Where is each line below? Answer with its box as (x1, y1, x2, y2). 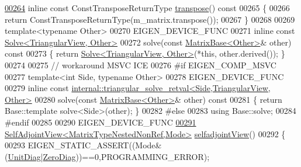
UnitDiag (8, 150, 41, 162)
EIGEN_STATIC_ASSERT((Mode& (27, 139, 162, 151)
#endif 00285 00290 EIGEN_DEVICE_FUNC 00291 (5, 116, 196, 128)
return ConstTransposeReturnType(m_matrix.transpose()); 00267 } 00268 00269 (5, 13, 295, 25)
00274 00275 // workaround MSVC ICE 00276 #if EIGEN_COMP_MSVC (5, 58, 276, 71)
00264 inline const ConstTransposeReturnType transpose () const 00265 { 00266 (5, 2, 290, 13)
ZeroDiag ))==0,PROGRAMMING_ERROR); (43, 150, 210, 162)
